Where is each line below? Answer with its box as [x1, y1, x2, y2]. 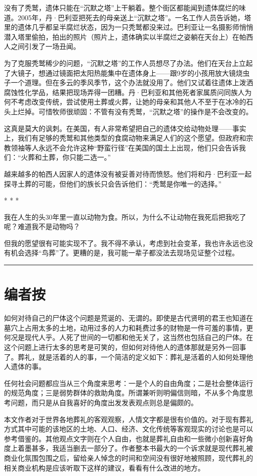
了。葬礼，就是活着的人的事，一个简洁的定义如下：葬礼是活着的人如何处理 [4, 351, 246, 362]
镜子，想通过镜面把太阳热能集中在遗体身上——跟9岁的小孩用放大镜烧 [17, 67, 243, 78]
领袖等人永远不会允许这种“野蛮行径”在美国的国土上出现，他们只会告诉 [10, 142, 239, 152]
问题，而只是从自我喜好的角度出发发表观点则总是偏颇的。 [10, 397, 198, 407]
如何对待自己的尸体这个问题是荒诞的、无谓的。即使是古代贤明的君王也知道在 [4, 313, 253, 323]
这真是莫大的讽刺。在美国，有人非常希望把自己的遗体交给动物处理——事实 [4, 123, 246, 133]
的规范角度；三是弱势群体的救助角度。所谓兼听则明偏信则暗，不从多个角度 [4, 387, 246, 398]
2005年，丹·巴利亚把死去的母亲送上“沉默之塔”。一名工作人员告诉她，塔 [17, 12, 252, 22]
